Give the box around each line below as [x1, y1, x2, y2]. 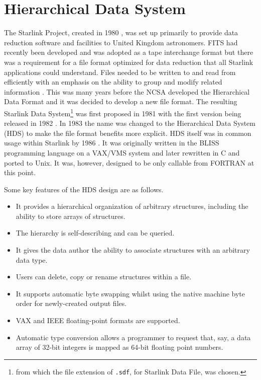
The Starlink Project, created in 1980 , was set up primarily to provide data [4, 27, 238, 38]
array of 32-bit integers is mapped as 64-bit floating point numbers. [16, 342, 223, 352]
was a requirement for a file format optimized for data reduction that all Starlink [4, 56, 253, 67]
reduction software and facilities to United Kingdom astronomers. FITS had [4, 37, 238, 47]
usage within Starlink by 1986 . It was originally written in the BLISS [4, 137, 219, 148]
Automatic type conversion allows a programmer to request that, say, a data [16, 332, 251, 342]
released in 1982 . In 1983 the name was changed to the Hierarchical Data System [4, 118, 255, 128]
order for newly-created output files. [16, 298, 127, 309]
